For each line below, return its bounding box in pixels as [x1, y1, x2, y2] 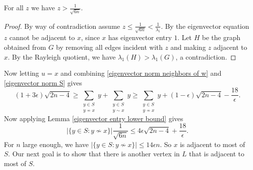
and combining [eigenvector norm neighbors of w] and [60, 68, 222, 78]
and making [170, 42, 206, 52]
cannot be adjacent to [9, 32, 75, 42]
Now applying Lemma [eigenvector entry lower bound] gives [4, 113, 183, 123]
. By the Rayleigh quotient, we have [8, 51, 116, 62]
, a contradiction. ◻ [176, 51, 236, 62]
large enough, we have [23, 139, 89, 149]
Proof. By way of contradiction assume [4, 21, 120, 31]
